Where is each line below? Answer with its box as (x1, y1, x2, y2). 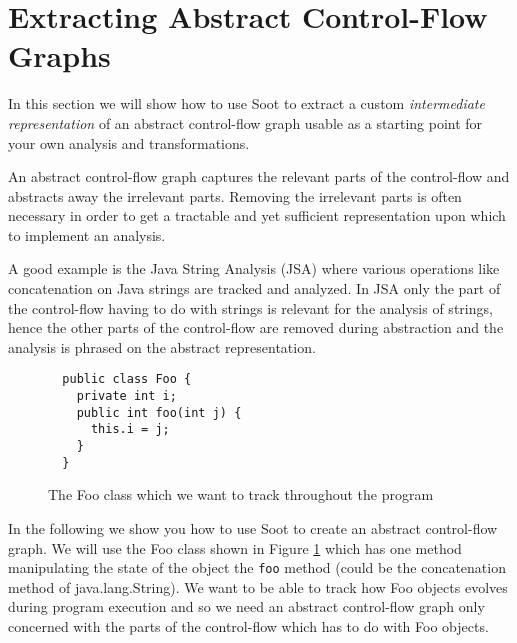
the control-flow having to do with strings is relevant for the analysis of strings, (8, 297, 493, 318)
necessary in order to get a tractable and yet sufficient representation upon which (8, 205, 506, 226)
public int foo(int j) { (76, 405, 242, 420)
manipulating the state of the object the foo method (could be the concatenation (8, 557, 506, 578)
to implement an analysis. (8, 224, 166, 245)
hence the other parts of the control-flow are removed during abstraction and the (8, 317, 504, 338)
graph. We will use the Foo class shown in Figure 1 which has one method (8, 537, 462, 558)
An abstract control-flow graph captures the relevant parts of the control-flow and (8, 166, 510, 187)
